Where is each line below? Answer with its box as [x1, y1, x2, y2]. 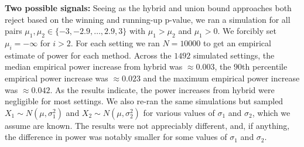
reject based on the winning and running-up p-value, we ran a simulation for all [5, 13, 291, 25]
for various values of [143, 106, 215, 118]
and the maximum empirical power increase [143, 71, 300, 84]
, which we [252, 106, 291, 118]
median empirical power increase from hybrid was [5, 60, 183, 73]
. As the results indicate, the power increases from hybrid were [50, 83, 275, 95]
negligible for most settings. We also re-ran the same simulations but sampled [5, 95, 283, 107]
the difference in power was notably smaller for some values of [5, 131, 227, 143]
